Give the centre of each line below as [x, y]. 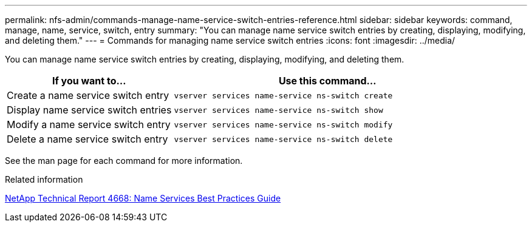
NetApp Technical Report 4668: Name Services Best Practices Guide [143, 198]
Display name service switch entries [89, 110]
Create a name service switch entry [88, 95]
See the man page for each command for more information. [124, 161]
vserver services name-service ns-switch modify [283, 124]
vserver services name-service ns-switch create [283, 95]
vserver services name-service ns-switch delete [283, 139]
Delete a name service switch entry [87, 139]
